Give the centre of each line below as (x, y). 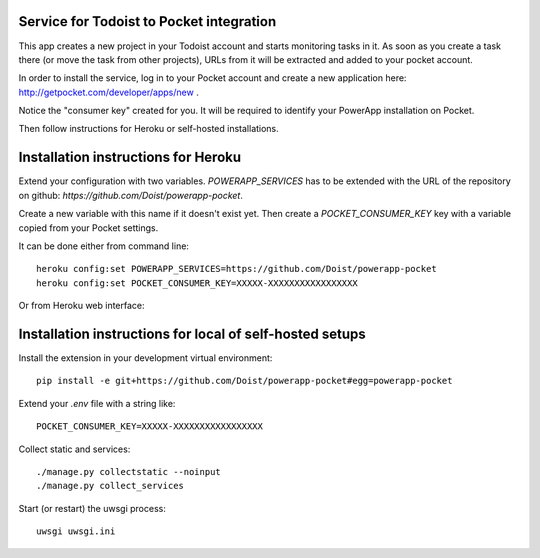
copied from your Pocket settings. (88, 227)
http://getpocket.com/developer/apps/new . (108, 92)
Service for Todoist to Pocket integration (147, 21)
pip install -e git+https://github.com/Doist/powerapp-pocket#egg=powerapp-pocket (244, 381)
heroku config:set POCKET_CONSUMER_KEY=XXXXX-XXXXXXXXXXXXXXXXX (197, 283)
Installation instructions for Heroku (130, 157)
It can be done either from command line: (104, 246)
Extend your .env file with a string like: (97, 403)
